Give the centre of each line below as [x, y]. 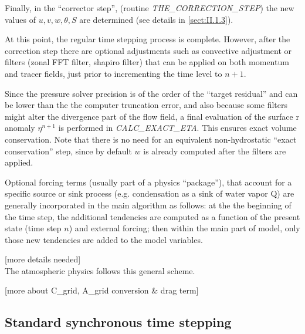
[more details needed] [43, 259]
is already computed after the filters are [215, 151]
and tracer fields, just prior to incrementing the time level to [113, 73]
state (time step [33, 228]
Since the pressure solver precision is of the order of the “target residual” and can [151, 93]
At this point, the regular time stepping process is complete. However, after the [148, 39]
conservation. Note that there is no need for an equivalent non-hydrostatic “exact [151, 139]
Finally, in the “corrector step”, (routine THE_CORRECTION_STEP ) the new [150, 8]
